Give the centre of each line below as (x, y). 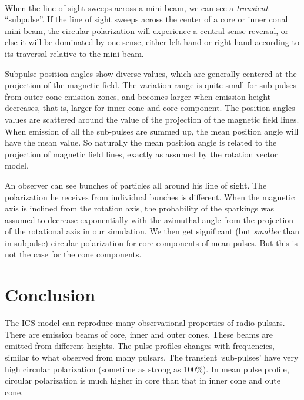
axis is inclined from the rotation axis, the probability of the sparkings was (139, 208)
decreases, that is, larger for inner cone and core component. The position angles (150, 108)
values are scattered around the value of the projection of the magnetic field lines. (152, 119)
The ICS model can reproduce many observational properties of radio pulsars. (145, 323)
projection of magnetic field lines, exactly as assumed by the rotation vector (141, 154)
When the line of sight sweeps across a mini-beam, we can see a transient (136, 7)
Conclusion (50, 295)
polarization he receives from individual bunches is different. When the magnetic (150, 196)
